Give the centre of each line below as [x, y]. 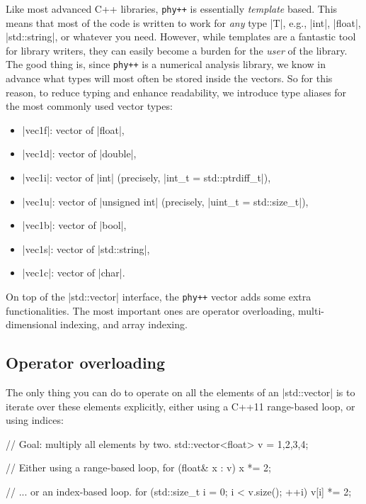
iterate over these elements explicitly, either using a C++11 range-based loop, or [181, 406]
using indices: [35, 420]
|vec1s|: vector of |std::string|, [86, 248]
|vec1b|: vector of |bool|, [74, 225]
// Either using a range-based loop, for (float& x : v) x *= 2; [138, 467]
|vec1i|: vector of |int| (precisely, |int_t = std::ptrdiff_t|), [147, 178]
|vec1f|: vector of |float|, [73, 129]
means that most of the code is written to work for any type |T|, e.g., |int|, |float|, [183, 22]
